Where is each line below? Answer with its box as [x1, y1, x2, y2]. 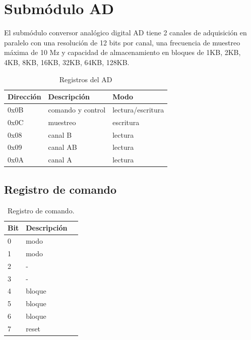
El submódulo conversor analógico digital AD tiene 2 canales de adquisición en [4, 27, 247, 38]
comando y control [48, 104, 106, 115]
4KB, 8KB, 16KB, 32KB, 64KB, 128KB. [4, 56, 130, 67]
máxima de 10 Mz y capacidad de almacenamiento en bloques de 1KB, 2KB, [4, 47, 241, 58]
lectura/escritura [112, 104, 164, 115]
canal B [48, 129, 72, 140]
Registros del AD [59, 74, 112, 84]
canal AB [48, 142, 77, 152]
